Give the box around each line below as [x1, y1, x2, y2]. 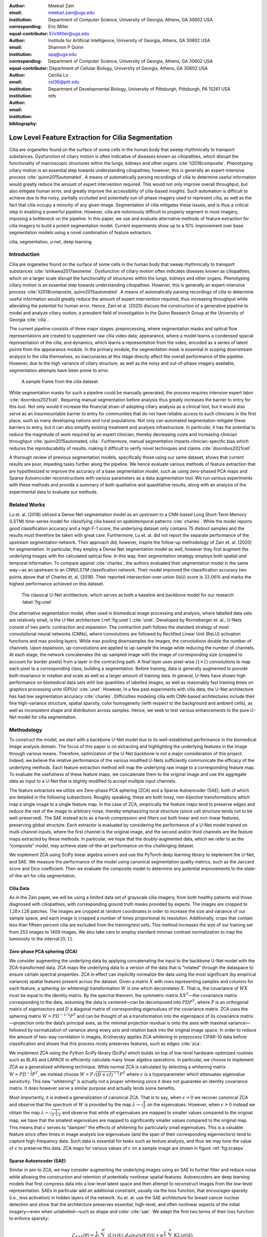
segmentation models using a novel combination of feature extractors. [9, 230, 152, 236]
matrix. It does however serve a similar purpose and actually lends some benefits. [9, 1085, 176, 1091]
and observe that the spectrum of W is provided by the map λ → [9, 1101, 140, 1108]
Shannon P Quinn [48, 45, 84, 50]
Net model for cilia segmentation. [9, 714, 77, 720]
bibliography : [9, 120, 38, 126]
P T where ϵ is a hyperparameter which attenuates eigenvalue [119, 1071, 245, 1077]
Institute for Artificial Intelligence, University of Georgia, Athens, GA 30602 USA [48, 37, 210, 43]
